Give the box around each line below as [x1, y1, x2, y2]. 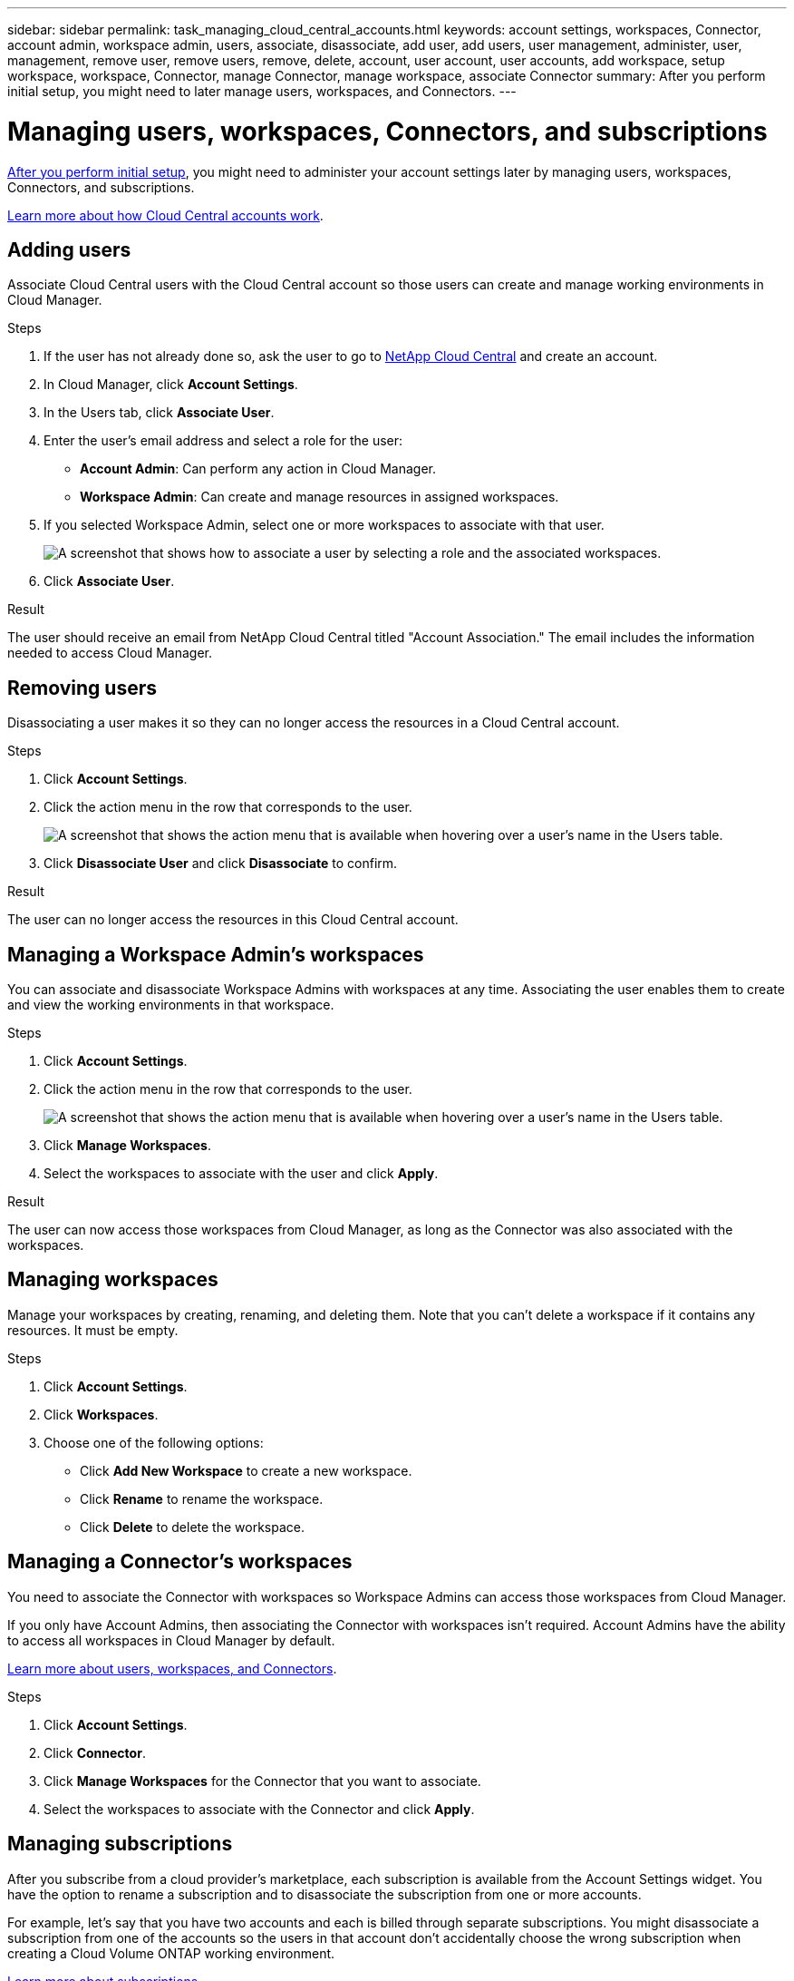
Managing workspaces [7, 1268, 218, 1292]
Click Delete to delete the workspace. [80, 1518, 305, 1535]
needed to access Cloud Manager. [7, 645, 212, 661]
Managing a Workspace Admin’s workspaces [7, 942, 424, 966]
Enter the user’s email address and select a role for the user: [44, 433, 403, 449]
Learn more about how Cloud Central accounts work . [7, 207, 324, 223]
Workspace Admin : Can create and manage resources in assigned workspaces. [80, 489, 559, 505]
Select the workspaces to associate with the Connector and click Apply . [44, 1800, 475, 1817]
